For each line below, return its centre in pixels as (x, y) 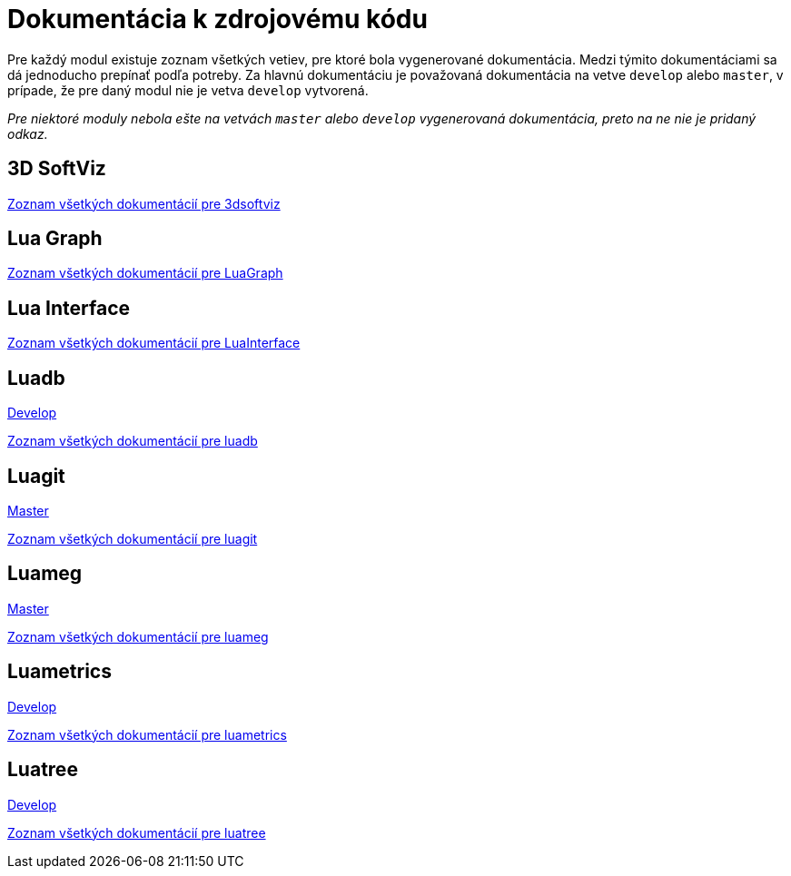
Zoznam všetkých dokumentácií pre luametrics (147, 734)
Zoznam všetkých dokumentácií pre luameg (138, 636)
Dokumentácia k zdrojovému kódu (218, 19)
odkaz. (28, 133)
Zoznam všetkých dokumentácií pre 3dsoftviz (144, 203)
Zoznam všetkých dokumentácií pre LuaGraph (145, 273)
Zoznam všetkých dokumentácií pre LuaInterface (154, 343)
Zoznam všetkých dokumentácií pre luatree (137, 832)
